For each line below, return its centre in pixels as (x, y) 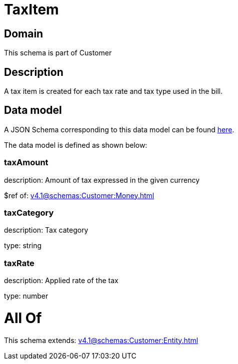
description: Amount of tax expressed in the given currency (102, 180)
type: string (23, 246)
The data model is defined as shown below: (76, 145)
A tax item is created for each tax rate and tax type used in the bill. (113, 91)
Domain (24, 33)
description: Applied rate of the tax (61, 281)
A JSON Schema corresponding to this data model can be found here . (119, 129)
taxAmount (26, 163)
